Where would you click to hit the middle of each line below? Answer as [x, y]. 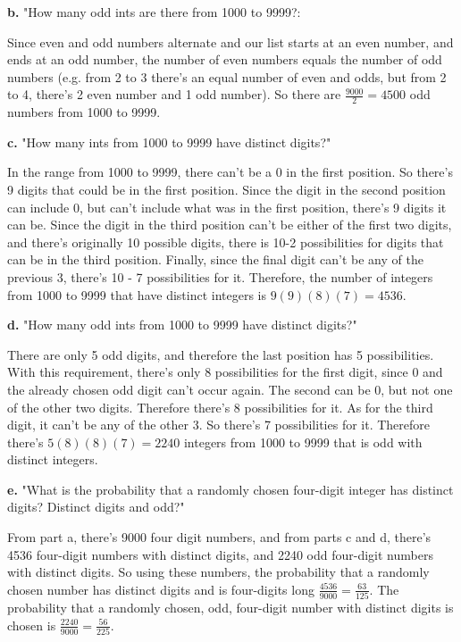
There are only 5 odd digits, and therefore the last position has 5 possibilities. [221, 354]
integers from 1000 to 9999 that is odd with [303, 442]
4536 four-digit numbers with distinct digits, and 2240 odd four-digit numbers [220, 554]
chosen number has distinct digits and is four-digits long [161, 589]
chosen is [32, 625]
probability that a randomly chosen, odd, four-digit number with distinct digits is [230, 608]
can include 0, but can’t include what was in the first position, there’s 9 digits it [227, 207]
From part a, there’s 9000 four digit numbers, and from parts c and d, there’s [219, 537]
